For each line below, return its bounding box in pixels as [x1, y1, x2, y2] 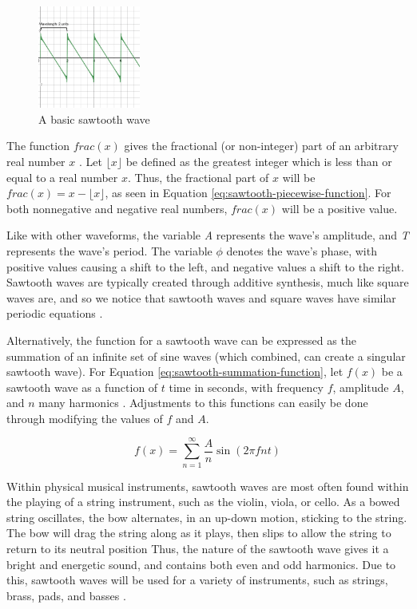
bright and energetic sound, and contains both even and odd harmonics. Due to [6, 556, 396, 572]
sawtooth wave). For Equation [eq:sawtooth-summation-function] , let [6, 363, 344, 380]
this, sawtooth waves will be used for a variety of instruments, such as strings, [6, 571, 388, 588]
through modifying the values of [6, 409, 163, 426]
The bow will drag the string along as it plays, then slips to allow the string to [6, 524, 391, 541]
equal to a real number [6, 168, 118, 185]
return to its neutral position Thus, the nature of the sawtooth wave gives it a [6, 540, 389, 556]
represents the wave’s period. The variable [6, 242, 212, 259]
